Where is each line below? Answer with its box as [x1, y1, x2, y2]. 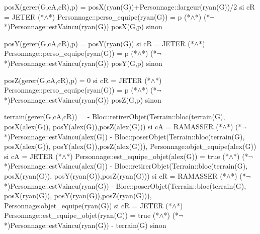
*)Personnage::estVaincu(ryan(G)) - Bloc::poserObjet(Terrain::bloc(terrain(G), [4, 180, 246, 191]
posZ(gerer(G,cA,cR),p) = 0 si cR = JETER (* [4, 74, 151, 85]
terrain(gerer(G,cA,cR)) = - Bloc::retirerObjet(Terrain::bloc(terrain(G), [4, 111, 225, 122]
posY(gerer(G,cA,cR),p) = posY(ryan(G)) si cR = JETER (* [4, 38, 194, 48]
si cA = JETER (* [4, 150, 62, 161]
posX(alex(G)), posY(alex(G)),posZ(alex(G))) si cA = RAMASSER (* [4, 121, 222, 131]
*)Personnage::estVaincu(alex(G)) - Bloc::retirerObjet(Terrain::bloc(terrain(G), [4, 161, 248, 171]
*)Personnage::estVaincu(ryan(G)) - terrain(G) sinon [4, 219, 166, 230]
